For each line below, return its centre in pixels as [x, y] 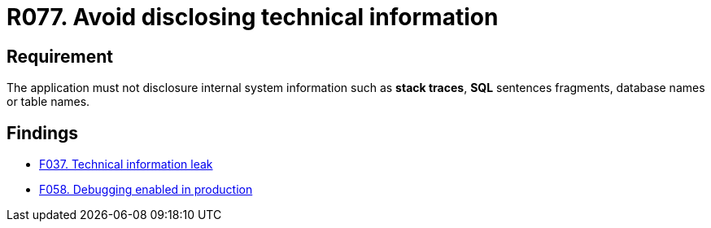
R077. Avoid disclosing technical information [253, 17]
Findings [43, 133]
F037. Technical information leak [126, 164]
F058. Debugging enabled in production [146, 190]
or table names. [48, 102]
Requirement [60, 56]
